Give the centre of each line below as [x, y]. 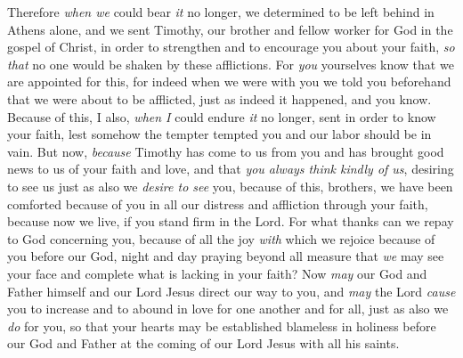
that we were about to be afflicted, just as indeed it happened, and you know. [219, 98]
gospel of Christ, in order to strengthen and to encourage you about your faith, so [231, 47]
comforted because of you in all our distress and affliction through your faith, [218, 203]
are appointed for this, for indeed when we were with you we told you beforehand [229, 81]
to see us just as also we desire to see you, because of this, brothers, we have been [230, 186]
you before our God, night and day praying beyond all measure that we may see [226, 256]
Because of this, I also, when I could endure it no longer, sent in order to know [222, 116]
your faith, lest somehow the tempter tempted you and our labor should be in [219, 134]
